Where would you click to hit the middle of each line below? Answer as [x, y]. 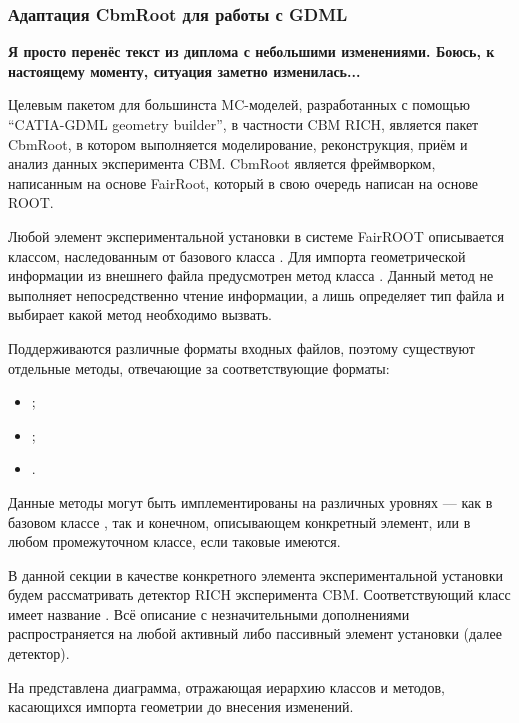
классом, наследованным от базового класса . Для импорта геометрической [237, 255]
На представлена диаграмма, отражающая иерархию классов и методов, [226, 686]
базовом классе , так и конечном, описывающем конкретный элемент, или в [239, 521]
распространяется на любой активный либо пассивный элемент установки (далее [255, 633]
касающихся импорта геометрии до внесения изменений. [181, 706]
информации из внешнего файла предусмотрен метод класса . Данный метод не [251, 275]
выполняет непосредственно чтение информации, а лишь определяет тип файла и [256, 294]
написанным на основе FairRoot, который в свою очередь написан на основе [243, 182]
